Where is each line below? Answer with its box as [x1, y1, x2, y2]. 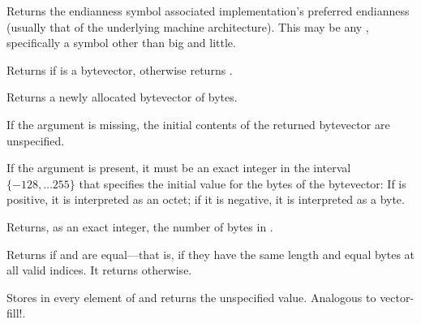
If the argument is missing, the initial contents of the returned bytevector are [6, 115, 390, 132]
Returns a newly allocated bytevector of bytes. [6, 89, 238, 106]
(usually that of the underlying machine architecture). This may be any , [6, 18, 369, 35]
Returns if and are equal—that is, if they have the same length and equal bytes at [6, 245, 415, 262]
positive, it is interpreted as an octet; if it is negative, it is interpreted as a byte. [6, 191, 405, 208]
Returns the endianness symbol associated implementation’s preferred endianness [6, 2, 410, 19]
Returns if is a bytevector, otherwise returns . [6, 61, 233, 78]
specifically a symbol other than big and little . [6, 34, 236, 51]
